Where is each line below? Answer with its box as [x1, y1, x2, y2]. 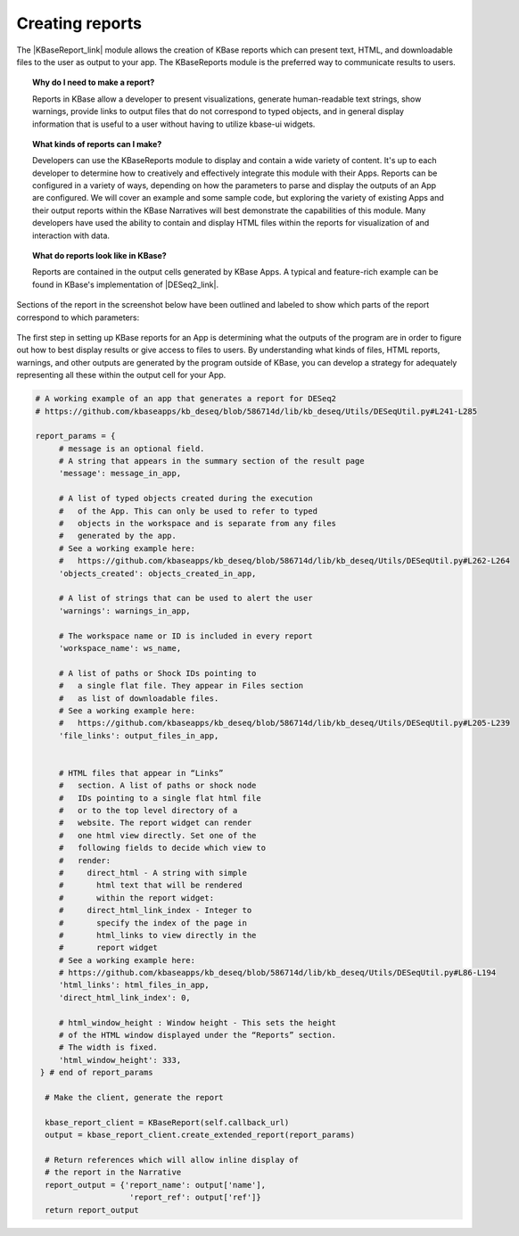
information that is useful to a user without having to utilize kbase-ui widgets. [32, 119, 316, 129]
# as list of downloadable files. [58, 693, 219, 704]
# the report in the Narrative [45, 1167, 182, 1177]
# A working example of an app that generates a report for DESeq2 [35, 393, 337, 404]
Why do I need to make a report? [32, 77, 155, 88]
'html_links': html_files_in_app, [58, 980, 210, 990]
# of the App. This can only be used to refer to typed [58, 506, 318, 516]
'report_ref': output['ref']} [129, 1192, 262, 1203]
